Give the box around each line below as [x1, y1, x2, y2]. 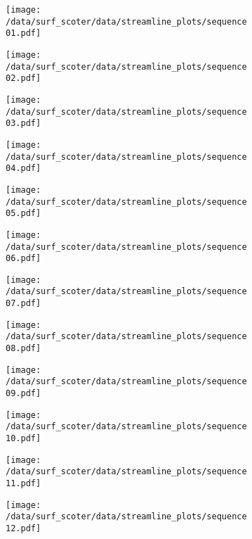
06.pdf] [6, 253, 41, 264]
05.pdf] [6, 208, 41, 219]
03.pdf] [6, 118, 41, 129]
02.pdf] [6, 73, 41, 84]
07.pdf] [6, 298, 41, 309]
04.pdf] [6, 163, 41, 174]
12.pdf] [6, 523, 41, 533]
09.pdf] [6, 388, 41, 399]
